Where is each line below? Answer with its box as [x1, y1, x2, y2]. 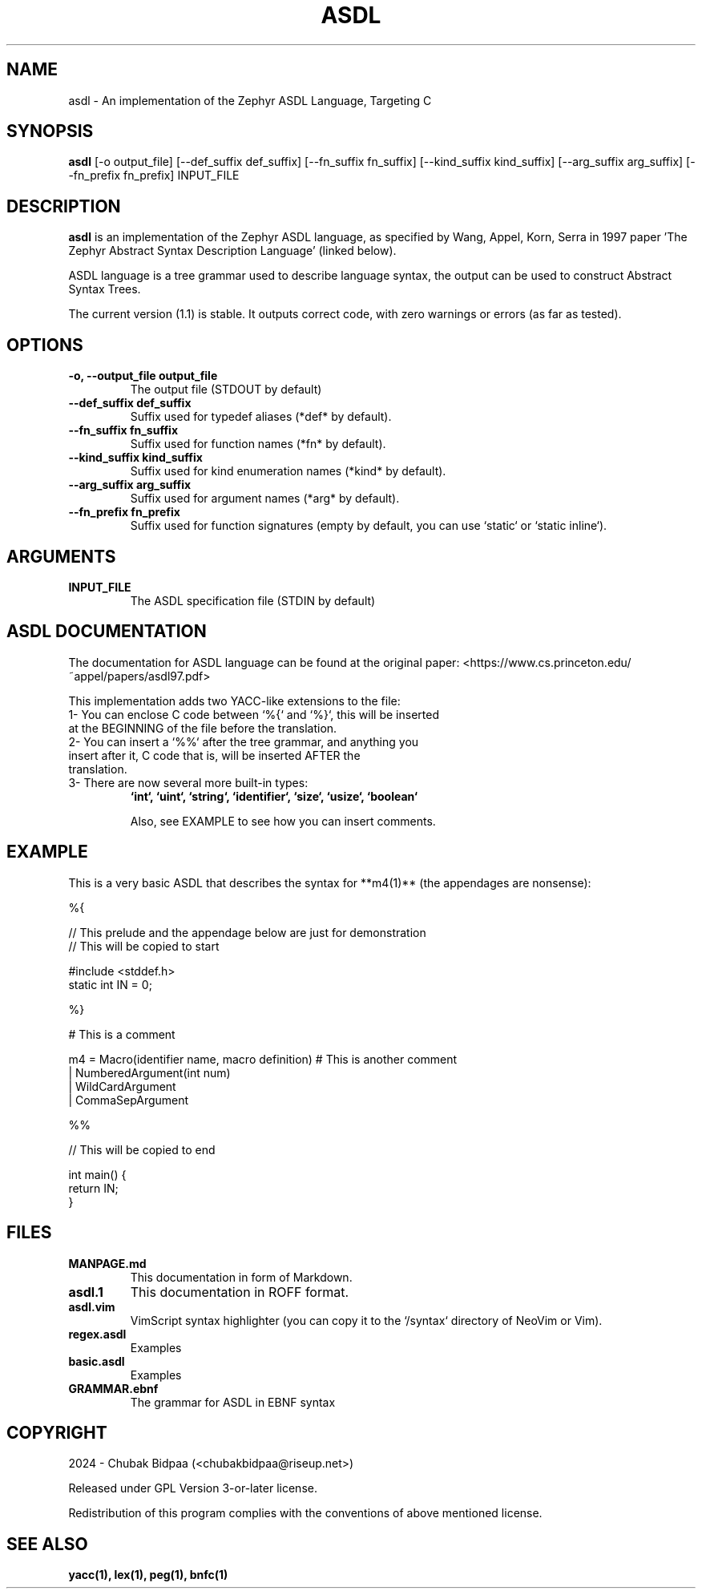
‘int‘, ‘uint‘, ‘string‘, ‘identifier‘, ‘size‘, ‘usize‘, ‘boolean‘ [130, 789, 418, 803]
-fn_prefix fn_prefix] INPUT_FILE [68, 168, 240, 183]
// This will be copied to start [68, 939, 220, 953]
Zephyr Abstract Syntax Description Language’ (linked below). [68, 244, 397, 258]
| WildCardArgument [68, 1079, 176, 1093]
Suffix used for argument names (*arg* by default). [130, 491, 400, 506]
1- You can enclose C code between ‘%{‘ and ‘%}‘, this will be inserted [68, 707, 439, 721]
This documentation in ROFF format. [130, 1283, 349, 1300]
